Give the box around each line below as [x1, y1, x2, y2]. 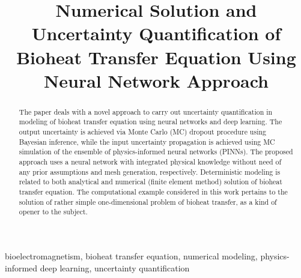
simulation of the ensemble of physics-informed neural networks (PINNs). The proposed [19, 147, 293, 157]
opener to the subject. [19, 207, 88, 217]
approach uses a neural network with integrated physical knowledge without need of [19, 157, 282, 167]
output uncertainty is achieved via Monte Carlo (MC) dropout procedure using [19, 127, 267, 137]
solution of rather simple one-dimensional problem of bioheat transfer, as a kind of [19, 196, 277, 207]
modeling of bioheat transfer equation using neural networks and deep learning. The [19, 116, 282, 127]
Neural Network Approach [44, 68, 269, 92]
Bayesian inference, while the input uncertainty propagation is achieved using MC [19, 136, 275, 147]
